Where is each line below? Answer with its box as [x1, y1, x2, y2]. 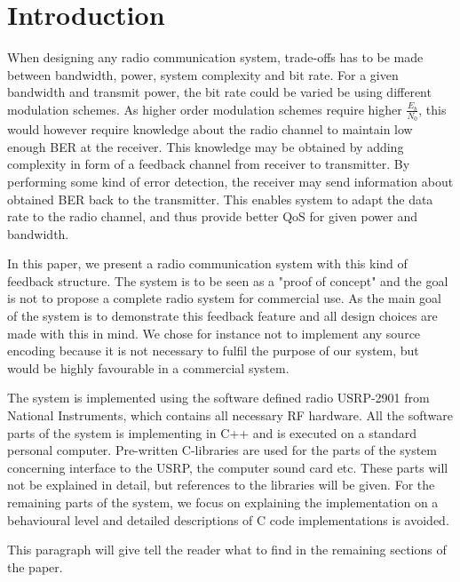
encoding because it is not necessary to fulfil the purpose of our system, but [7, 341, 419, 360]
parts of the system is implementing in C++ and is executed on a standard [7, 423, 416, 442]
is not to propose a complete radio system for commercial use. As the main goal [7, 289, 441, 307]
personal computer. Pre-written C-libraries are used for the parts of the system [7, 441, 437, 459]
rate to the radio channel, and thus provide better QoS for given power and [7, 207, 417, 226]
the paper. [7, 557, 63, 576]
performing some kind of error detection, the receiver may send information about [7, 171, 454, 190]
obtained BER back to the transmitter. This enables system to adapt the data [7, 189, 433, 208]
